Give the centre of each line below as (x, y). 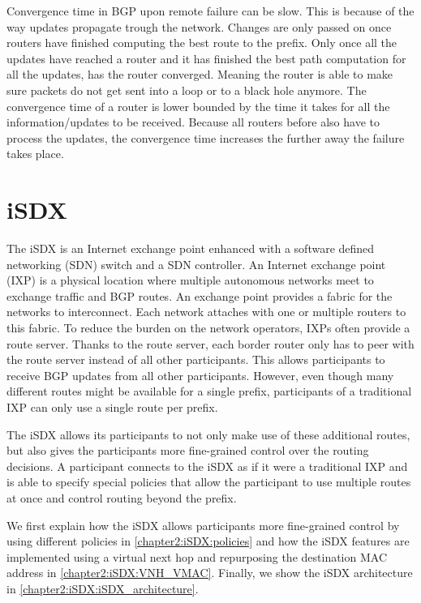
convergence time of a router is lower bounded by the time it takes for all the (198, 106)
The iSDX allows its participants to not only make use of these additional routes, (208, 434)
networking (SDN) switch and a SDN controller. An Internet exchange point (196, 264)
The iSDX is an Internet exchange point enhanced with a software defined (191, 248)
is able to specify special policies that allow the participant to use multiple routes (209, 482)
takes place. (35, 154)
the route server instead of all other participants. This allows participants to (196, 359)
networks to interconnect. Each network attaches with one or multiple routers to (206, 312)
